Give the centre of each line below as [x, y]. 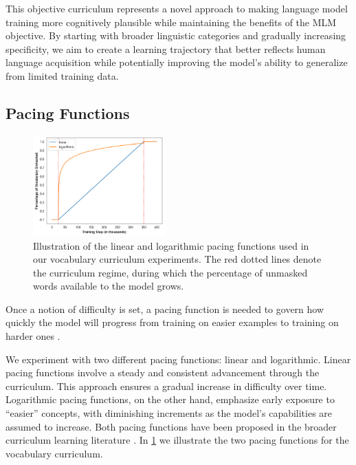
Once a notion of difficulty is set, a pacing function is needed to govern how [165, 309]
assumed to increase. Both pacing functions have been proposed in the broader [171, 426]
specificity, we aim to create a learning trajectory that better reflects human [166, 48]
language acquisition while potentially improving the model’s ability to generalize [177, 62]
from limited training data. [62, 75]
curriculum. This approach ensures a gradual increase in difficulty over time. [166, 386]
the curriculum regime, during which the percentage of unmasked [170, 272]
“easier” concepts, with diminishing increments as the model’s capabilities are [169, 413]
